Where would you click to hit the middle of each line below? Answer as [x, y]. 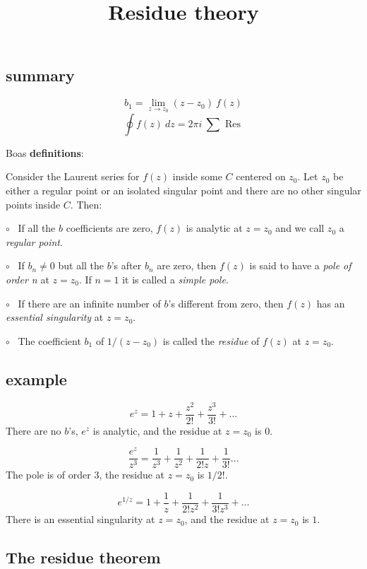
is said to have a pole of [300, 265]
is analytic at [214, 228]
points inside [33, 204]
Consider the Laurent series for [73, 176]
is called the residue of [211, 340]
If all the [37, 228]
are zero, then [187, 265]
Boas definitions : [45, 152]
